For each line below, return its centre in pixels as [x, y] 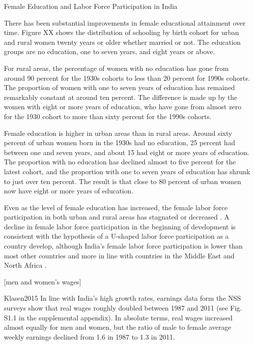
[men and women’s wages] [43, 281]
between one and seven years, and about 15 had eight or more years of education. [127, 152]
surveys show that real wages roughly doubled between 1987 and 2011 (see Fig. [123, 308]
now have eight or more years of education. [69, 191]
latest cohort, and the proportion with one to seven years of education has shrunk [127, 171]
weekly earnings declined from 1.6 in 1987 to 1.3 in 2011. [89, 336]
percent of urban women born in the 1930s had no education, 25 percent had [120, 142]
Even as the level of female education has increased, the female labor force [116, 207]
